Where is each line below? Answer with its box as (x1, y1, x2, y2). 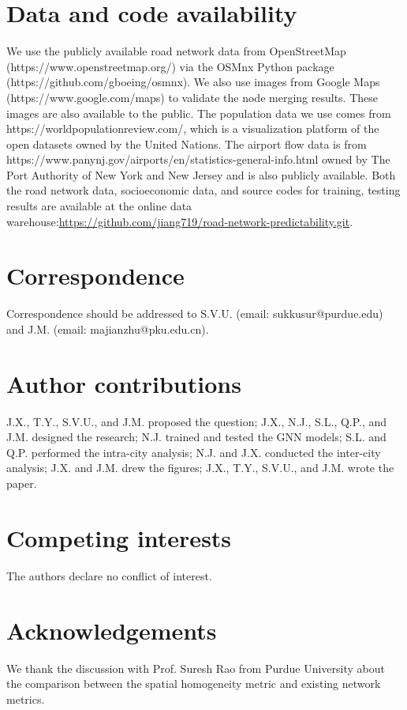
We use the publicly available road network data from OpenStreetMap (6, 43, 346, 59)
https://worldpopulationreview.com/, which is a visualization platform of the (6, 120, 379, 137)
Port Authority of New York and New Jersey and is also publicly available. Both (6, 166, 396, 183)
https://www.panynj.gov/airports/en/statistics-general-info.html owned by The (6, 151, 390, 168)
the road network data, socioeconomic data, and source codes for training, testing (6, 182, 401, 198)
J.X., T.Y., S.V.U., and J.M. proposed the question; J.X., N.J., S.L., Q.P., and (6, 413, 387, 429)
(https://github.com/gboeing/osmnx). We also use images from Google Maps (6, 74, 380, 90)
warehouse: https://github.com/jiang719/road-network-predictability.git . (6, 213, 353, 229)
